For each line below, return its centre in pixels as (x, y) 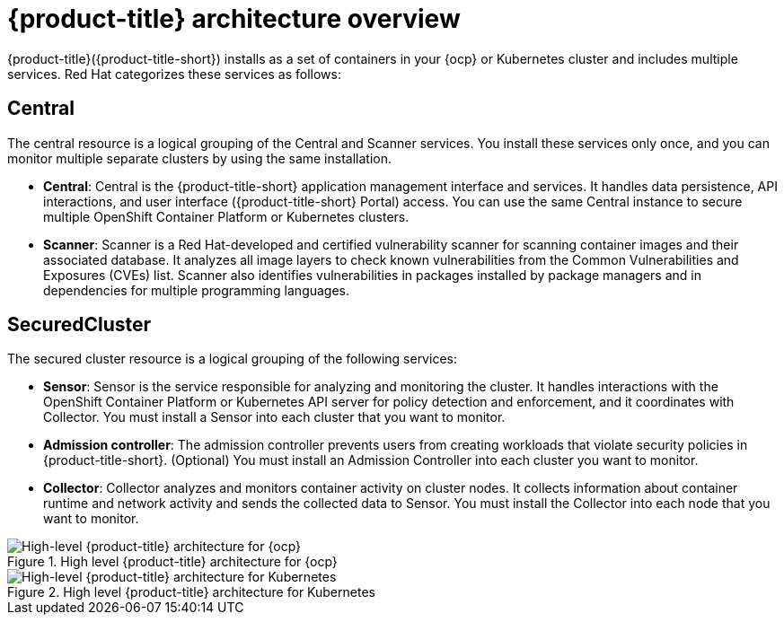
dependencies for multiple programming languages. (197, 290)
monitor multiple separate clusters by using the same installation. (199, 158)
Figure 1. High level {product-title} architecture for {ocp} (172, 562)
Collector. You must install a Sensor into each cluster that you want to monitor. (274, 417)
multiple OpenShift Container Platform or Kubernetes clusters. (226, 216)
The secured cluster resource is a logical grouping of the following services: (232, 359)
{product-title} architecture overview (234, 19)
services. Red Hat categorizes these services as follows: (174, 74)
